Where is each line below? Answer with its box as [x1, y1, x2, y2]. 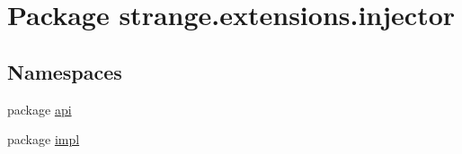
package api [7, 99, 72, 118]
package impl [7, 130, 80, 149]
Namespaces [7, 57, 122, 85]
